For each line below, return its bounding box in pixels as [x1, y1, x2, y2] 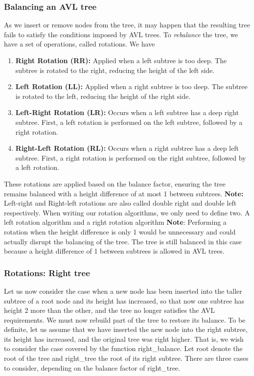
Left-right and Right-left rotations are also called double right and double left [4, 198, 237, 208]
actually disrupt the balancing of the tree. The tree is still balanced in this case [4, 236, 242, 246]
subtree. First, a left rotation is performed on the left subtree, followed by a [15, 117, 243, 127]
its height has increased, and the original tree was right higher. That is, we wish [4, 333, 244, 344]
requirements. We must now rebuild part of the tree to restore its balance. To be [4, 314, 246, 325]
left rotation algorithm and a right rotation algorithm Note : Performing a [4, 217, 227, 227]
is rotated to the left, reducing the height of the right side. [15, 91, 191, 101]
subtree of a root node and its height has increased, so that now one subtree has [4, 295, 245, 305]
